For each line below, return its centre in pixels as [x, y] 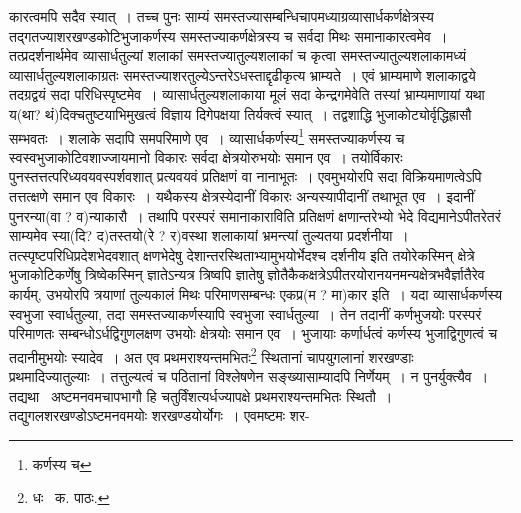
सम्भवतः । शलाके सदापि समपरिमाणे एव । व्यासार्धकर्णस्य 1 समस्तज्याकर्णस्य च [207, 136]
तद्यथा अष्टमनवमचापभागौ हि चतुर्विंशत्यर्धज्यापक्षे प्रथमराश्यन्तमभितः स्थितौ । [201, 395]
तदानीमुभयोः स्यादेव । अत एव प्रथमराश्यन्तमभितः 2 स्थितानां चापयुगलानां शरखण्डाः [211, 355]
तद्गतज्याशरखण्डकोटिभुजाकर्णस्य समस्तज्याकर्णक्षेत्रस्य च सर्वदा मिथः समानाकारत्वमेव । [228, 35]
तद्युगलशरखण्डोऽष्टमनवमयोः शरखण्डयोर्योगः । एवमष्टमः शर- [159, 415]
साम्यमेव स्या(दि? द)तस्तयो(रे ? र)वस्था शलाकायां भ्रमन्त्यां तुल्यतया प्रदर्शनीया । [209, 235]
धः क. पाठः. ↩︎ [71, 497]
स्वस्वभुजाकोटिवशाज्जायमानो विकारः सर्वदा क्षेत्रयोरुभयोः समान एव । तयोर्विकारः [206, 156]
